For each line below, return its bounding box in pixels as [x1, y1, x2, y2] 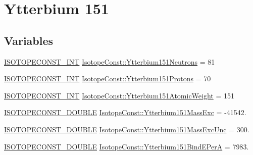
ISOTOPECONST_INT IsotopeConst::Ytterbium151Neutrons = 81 [4, 56, 215, 67]
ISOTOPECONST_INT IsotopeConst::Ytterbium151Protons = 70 [4, 73, 211, 84]
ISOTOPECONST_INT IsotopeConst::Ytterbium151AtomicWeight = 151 [4, 90, 235, 100]
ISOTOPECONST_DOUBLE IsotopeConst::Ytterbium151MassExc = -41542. [4, 107, 246, 118]
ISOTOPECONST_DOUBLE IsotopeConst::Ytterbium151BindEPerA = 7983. [4, 141, 249, 151]
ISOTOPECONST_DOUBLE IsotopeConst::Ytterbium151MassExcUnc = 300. [4, 124, 249, 134]
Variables [4, 32, 54, 48]
